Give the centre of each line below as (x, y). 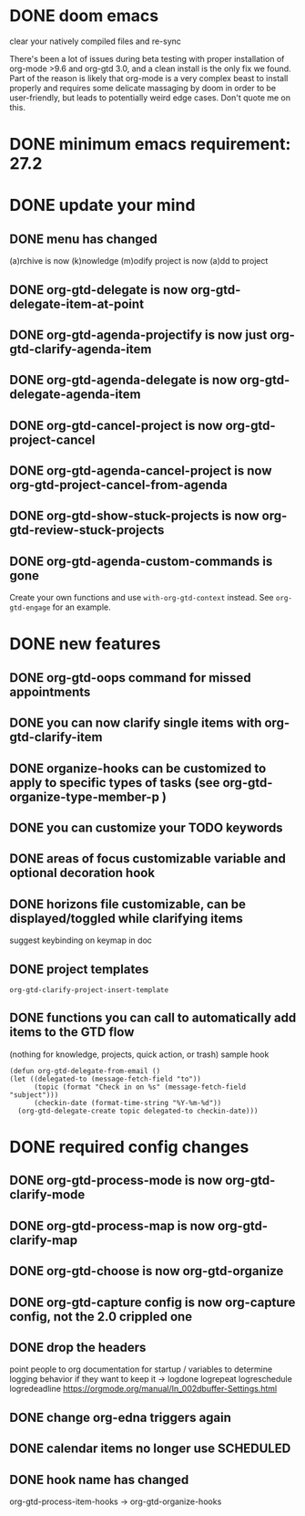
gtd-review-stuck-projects (87, 530)
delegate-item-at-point (76, 303)
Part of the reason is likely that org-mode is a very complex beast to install (149, 78)
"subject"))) (34, 1095)
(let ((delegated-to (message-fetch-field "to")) (106, 1079)
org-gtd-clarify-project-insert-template (89, 990)
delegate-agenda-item (75, 395)
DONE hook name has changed (99, 1479)
